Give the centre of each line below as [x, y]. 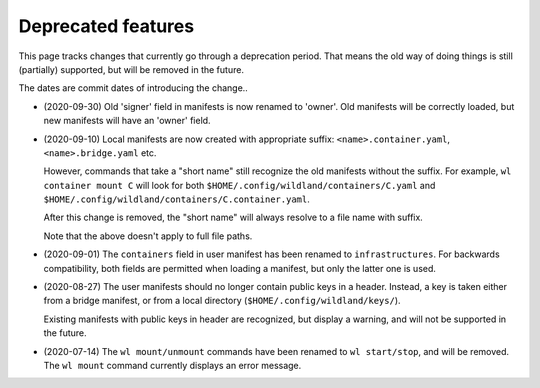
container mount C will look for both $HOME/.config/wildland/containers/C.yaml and [239, 185]
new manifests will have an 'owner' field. [127, 121]
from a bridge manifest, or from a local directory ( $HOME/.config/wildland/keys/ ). [222, 301]
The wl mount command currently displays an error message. [172, 365]
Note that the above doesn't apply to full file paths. [148, 236]
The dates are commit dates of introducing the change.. [133, 88]
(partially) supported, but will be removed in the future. [131, 69]
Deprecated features [106, 26]
